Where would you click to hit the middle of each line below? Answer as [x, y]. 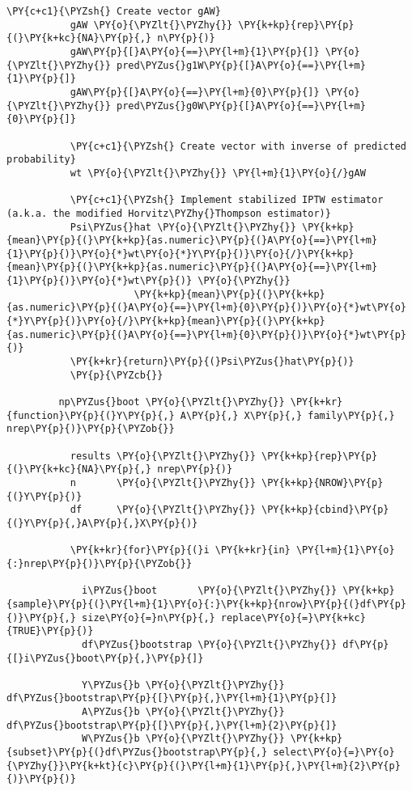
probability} [41, 160]
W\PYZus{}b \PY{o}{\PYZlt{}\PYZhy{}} [183, 739]
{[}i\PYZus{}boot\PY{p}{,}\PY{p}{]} [105, 658]
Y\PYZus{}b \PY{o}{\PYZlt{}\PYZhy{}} [183, 685]
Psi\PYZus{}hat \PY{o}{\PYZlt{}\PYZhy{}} [183, 227]
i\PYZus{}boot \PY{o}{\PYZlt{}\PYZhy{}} [210, 591]
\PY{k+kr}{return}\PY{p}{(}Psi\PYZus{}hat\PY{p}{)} [212, 362]
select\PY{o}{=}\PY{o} [334, 753]
